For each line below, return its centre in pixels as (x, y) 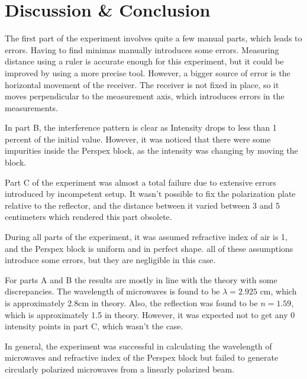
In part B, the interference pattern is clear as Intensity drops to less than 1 (141, 127)
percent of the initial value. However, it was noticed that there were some (138, 139)
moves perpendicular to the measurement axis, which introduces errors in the (145, 96)
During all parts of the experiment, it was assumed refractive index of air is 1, (146, 237)
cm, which (278, 291)
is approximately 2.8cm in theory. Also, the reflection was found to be (131, 303)
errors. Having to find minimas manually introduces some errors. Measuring (142, 49)
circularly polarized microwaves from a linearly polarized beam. (120, 369)
